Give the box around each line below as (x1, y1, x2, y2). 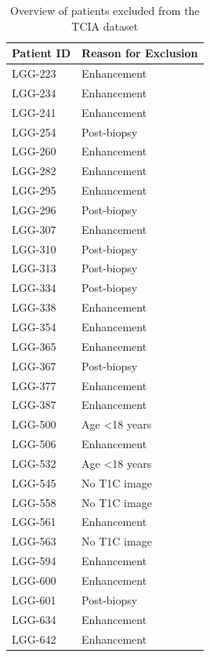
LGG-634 (12, 611, 56, 627)
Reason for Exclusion (81, 45, 198, 61)
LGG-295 (12, 182, 56, 199)
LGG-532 (12, 454, 56, 471)
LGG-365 (12, 338, 56, 354)
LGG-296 (12, 201, 56, 217)
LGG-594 (12, 553, 56, 569)
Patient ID (12, 45, 71, 61)
